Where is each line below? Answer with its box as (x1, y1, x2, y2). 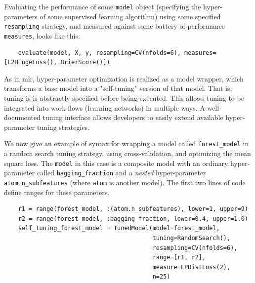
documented (4, 112, 41, 122)
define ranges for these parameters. (4, 187, 110, 197)
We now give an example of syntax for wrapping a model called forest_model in (4, 138, 249, 149)
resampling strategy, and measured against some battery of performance (4, 21, 225, 31)
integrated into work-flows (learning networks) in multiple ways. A (4, 102, 205, 113)
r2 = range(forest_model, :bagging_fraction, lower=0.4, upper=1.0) (18, 215, 248, 222)
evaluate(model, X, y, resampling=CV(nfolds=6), (18, 49, 181, 56)
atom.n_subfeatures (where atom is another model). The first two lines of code (4, 177, 246, 187)
